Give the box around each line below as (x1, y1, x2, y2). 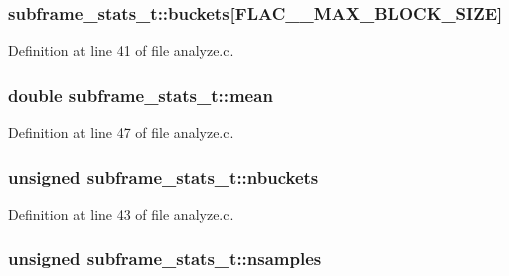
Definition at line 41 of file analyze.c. (8, 40, 234, 61)
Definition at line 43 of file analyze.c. (8, 203, 234, 224)
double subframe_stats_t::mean (8, 82, 273, 107)
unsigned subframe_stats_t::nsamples (8, 246, 322, 271)
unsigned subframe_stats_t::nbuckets (8, 164, 319, 189)
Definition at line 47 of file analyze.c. (8, 122, 234, 143)
